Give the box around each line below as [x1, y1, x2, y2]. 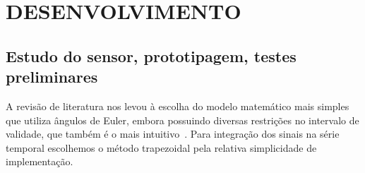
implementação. [6, 154, 73, 169]
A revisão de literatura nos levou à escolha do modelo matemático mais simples [6, 98, 349, 113]
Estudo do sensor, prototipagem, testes [6, 44, 297, 66]
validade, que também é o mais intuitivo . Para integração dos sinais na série [6, 126, 340, 141]
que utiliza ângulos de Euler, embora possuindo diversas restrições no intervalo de [6, 112, 359, 127]
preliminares [6, 66, 98, 88]
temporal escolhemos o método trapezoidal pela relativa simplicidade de [6, 140, 317, 155]
